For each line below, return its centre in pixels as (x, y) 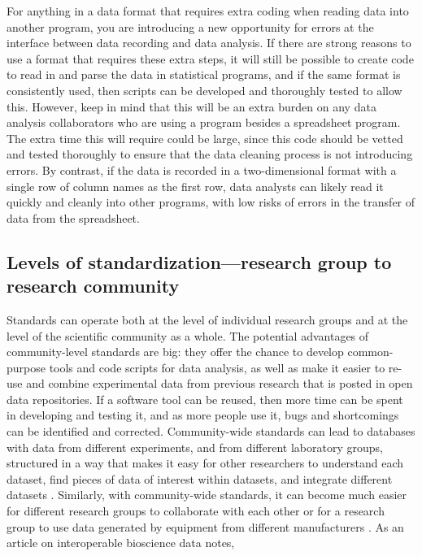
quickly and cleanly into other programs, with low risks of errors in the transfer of (211, 202)
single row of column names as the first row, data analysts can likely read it (195, 186)
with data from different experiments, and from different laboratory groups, (195, 447)
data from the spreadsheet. (73, 217)
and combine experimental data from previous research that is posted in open (220, 383)
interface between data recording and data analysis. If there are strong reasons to (209, 43)
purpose (26, 367)
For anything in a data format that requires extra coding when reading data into (208, 11)
